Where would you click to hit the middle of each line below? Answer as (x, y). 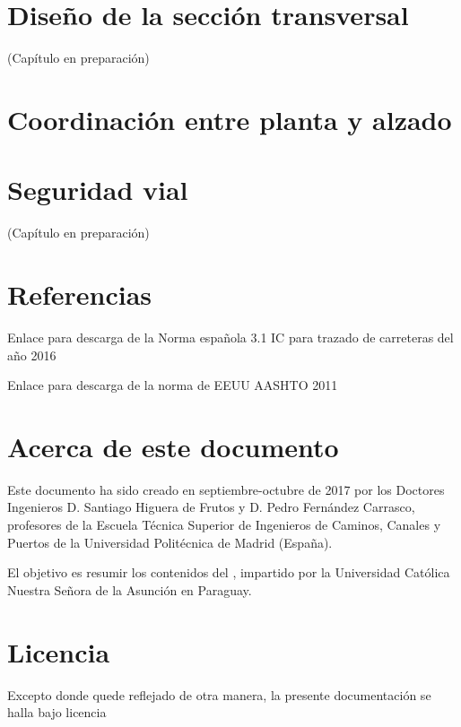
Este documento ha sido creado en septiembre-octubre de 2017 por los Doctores (226, 489)
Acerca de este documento (173, 446)
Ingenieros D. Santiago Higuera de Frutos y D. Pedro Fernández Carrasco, (211, 507)
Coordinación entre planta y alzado (230, 119)
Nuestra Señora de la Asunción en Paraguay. (130, 589)
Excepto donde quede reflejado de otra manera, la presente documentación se (219, 694)
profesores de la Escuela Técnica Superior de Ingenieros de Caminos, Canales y (224, 525)
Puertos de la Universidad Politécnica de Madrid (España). (170, 542)
